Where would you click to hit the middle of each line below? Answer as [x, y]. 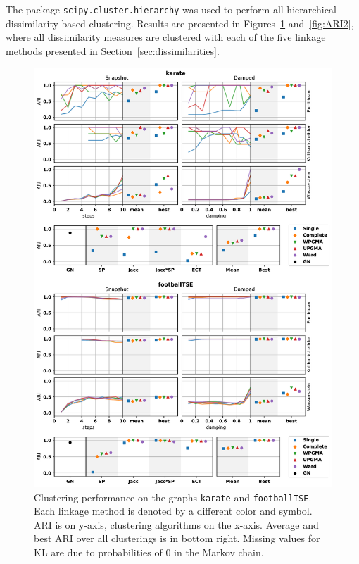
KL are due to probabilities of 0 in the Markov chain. [149, 552]
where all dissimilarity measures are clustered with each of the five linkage [166, 37]
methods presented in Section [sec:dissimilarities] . [113, 50]
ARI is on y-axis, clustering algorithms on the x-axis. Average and [176, 524]
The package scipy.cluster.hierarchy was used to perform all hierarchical [171, 9]
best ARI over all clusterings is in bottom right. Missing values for [177, 538]
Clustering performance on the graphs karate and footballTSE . [173, 497]
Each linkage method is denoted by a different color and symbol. [173, 511]
